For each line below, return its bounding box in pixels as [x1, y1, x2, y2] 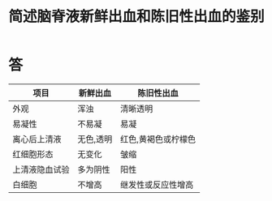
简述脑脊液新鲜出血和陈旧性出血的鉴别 [8, 7, 266, 26]
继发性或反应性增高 [120, 179, 194, 190]
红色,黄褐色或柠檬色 [120, 133, 196, 144]
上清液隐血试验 [12, 164, 71, 175]
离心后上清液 [12, 133, 63, 144]
